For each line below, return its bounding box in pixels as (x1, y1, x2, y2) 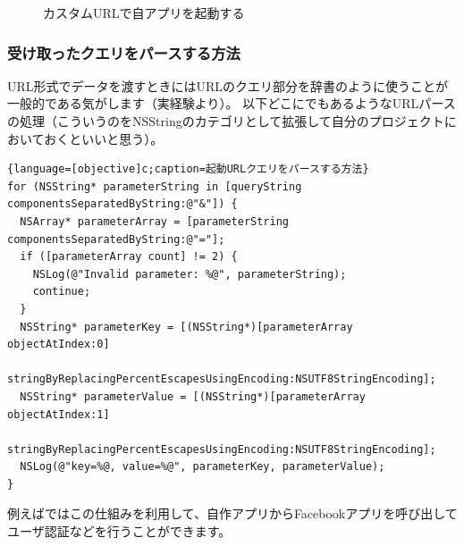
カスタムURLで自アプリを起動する (43, 4, 245, 21)
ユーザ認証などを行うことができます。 (7, 522, 232, 541)
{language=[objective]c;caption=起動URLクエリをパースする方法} (7, 163, 369, 176)
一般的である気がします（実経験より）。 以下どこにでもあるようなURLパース (7, 94, 456, 113)
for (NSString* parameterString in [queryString (7, 180, 302, 193)
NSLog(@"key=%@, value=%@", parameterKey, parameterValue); (20, 460, 385, 474)
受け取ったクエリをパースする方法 (7, 41, 240, 63)
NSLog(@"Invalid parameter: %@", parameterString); (32, 267, 347, 281)
